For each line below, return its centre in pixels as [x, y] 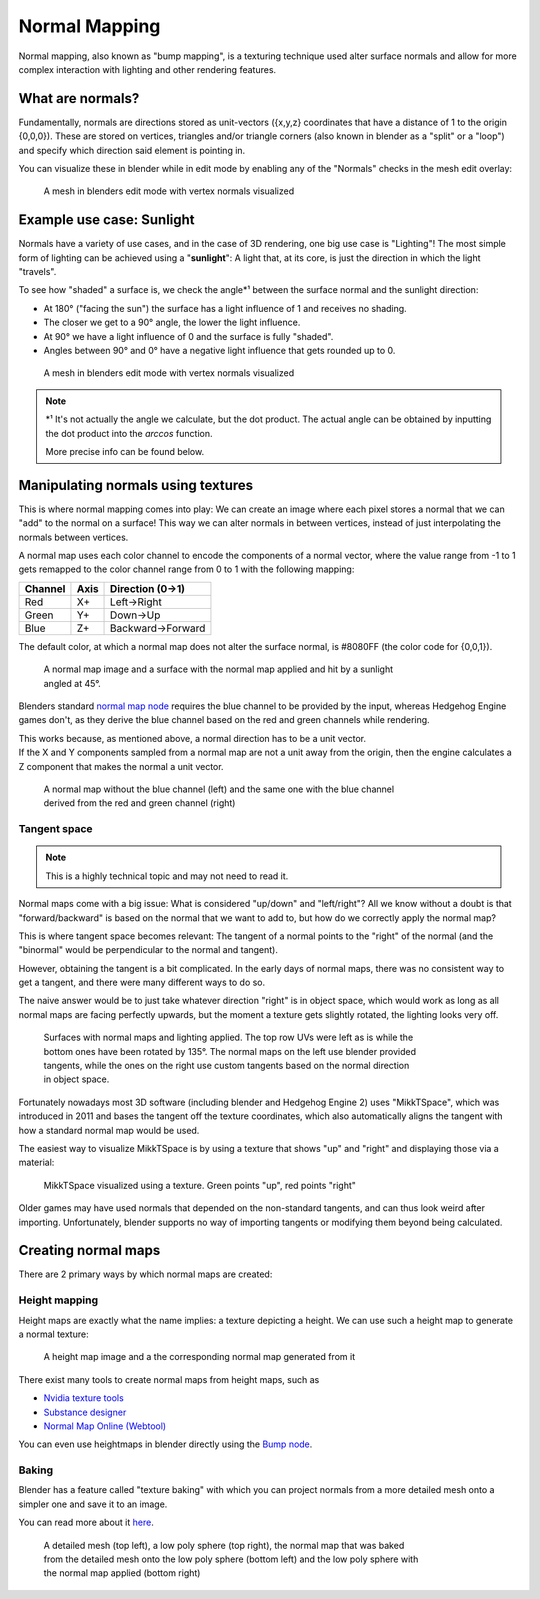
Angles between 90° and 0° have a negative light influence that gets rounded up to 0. [219, 351]
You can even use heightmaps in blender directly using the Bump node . [165, 1444]
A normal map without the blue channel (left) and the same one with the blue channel [219, 789]
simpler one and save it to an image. [93, 1504]
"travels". [37, 272]
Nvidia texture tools [83, 1398]
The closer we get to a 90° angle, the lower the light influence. [172, 322]
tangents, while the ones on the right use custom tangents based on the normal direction [226, 1066]
